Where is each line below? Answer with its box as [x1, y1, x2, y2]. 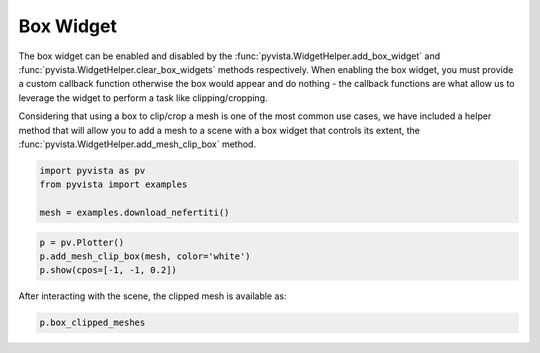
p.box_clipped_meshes [39, 317, 146, 329]
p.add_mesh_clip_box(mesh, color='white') [39, 251, 251, 262]
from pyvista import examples [39, 179, 188, 190]
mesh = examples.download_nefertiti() [39, 207, 230, 219]
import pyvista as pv [39, 165, 146, 176]
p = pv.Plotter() [39, 236, 125, 248]
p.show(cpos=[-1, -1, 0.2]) [39, 265, 177, 276]
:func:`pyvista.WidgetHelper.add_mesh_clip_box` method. [18, 138, 257, 150]
